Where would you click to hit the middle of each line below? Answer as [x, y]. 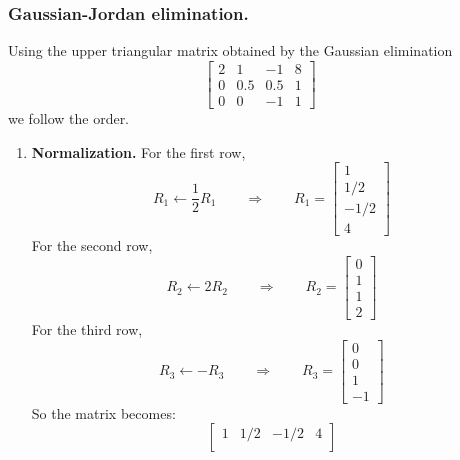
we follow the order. [69, 117]
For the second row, [92, 245]
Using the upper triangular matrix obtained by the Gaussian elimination [230, 50]
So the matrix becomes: [103, 412]
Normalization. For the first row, [138, 151]
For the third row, [87, 328]
